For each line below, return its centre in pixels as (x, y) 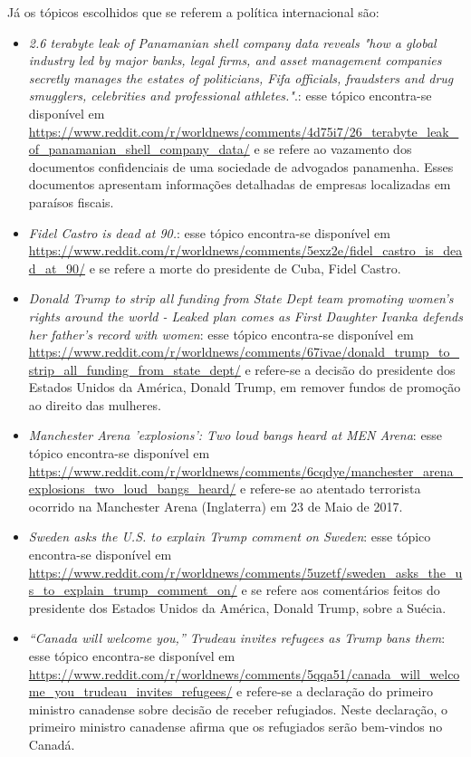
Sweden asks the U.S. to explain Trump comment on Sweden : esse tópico (230, 537)
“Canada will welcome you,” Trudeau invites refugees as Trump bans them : (237, 638)
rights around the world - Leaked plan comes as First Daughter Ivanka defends (246, 316)
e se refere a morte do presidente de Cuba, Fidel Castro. (245, 268)
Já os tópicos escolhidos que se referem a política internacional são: (193, 12)
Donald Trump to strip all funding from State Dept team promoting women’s (241, 298)
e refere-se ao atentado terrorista (331, 489)
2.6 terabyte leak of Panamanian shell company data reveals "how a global (232, 42)
